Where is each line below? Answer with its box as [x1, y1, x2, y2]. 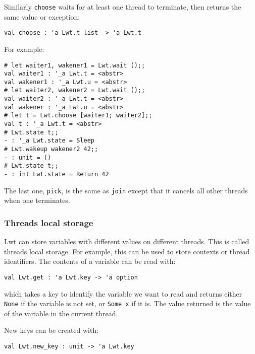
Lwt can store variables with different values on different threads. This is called [4, 236, 249, 247]
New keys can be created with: [4, 325, 99, 335]
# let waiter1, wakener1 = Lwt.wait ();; [4, 61, 145, 69]
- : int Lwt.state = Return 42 [4, 171, 109, 178]
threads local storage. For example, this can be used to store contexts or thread [4, 246, 250, 256]
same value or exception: [4, 11, 80, 22]
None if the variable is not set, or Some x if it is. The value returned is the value [4, 298, 251, 309]
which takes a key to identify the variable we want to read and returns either [4, 288, 242, 299]
